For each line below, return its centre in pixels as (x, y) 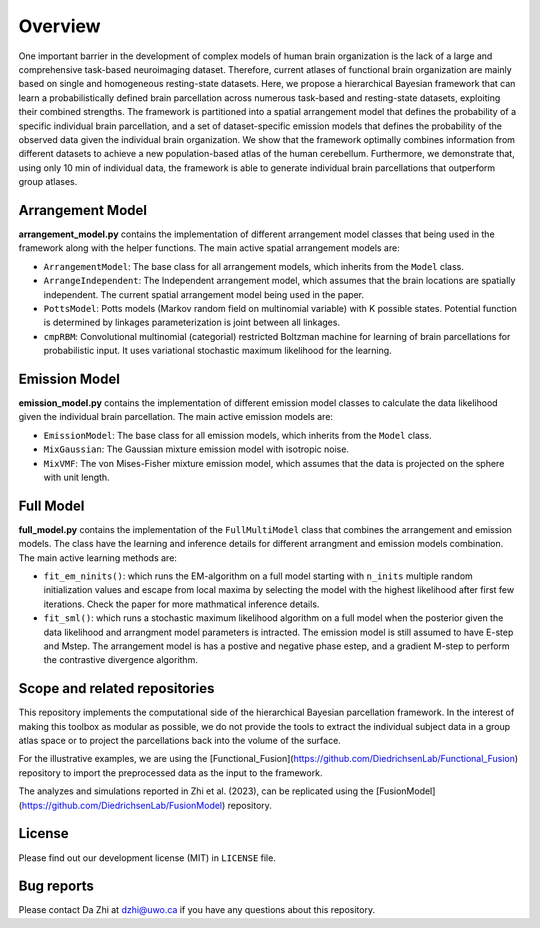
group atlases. (48, 182)
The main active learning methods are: (97, 557)
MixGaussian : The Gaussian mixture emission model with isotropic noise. (196, 449)
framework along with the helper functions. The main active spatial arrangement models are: (209, 248)
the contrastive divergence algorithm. (121, 660)
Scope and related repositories (116, 688)
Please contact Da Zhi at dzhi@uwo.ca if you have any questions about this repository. (196, 910)
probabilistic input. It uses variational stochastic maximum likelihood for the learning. (217, 351)
